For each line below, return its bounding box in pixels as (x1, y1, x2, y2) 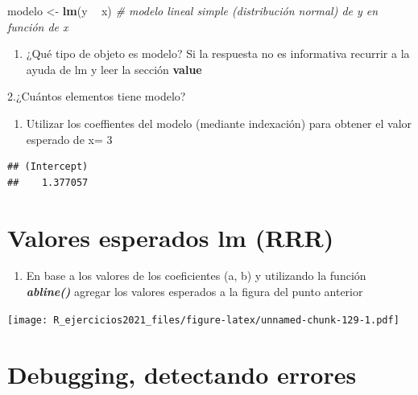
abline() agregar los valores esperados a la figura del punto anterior (26, 283, 363, 300)
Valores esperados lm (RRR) (7, 220, 334, 253)
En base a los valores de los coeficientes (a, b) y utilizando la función (26, 267, 366, 284)
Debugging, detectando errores (7, 357, 357, 390)
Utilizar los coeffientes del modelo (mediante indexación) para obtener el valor (26, 114, 412, 131)
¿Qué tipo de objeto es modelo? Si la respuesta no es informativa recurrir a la (26, 45, 410, 62)
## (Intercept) (7, 161, 89, 173)
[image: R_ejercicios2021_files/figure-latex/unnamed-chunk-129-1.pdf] (7, 314, 399, 326)
